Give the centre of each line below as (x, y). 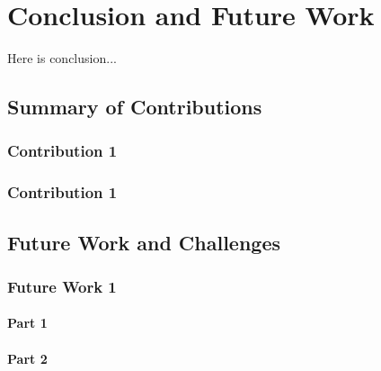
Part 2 (27, 358)
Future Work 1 (62, 286)
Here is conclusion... (62, 58)
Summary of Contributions (135, 107)
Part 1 (27, 323)
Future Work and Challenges (144, 242)
